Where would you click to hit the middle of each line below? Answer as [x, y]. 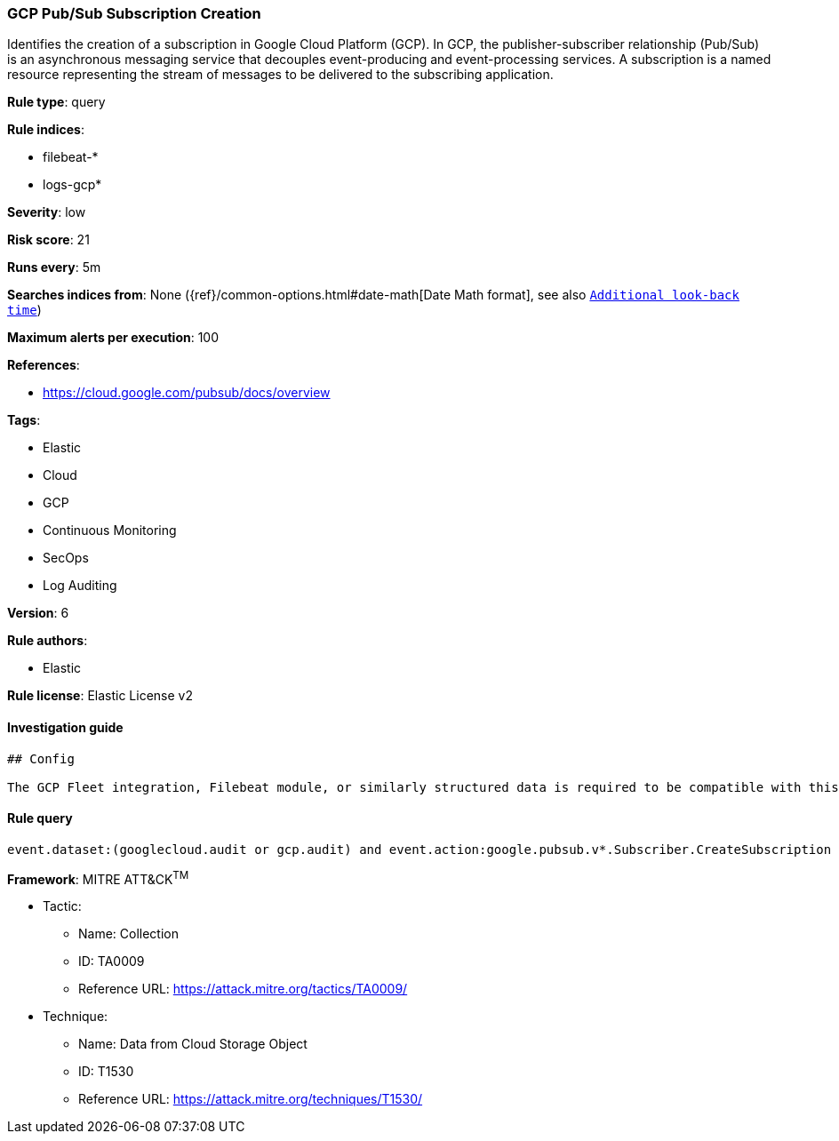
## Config [41, 758]
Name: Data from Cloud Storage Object [193, 1044]
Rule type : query [56, 102]
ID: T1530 [106, 1072]
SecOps [66, 558]
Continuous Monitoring [110, 531]
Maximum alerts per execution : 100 [113, 338]
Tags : [24, 420]
